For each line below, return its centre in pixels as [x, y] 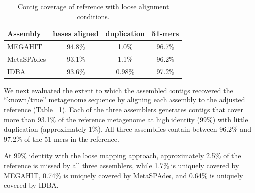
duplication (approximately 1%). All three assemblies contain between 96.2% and [127, 129]
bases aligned [76, 34]
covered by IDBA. [31, 185]
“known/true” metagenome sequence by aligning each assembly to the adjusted [125, 100]
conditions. [93, 16]
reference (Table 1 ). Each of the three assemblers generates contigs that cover [124, 109]
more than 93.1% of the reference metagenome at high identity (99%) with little [126, 119]
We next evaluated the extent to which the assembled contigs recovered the [119, 90]
